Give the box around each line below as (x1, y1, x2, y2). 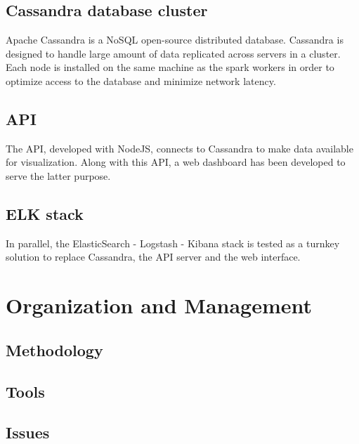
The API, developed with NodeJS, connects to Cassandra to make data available (6, 141, 353, 155)
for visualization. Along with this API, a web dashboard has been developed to (6, 155, 346, 169)
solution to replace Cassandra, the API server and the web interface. (6, 249, 301, 264)
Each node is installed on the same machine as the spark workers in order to (6, 60, 334, 74)
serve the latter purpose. (6, 168, 111, 183)
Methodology (6, 339, 103, 360)
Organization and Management (6, 291, 313, 320)
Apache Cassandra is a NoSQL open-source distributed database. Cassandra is (6, 32, 344, 47)
